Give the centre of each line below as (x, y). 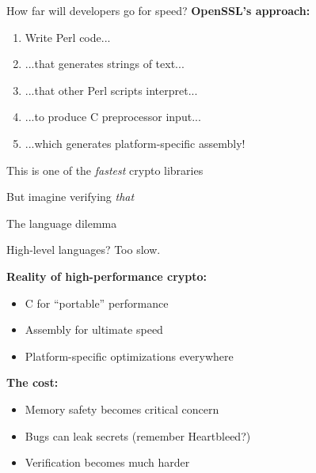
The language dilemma (62, 223)
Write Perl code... (68, 37)
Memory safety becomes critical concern (122, 409)
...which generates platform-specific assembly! (135, 143)
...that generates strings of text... (105, 64)
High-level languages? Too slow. (84, 250)
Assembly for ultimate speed (94, 329)
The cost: (32, 382)
